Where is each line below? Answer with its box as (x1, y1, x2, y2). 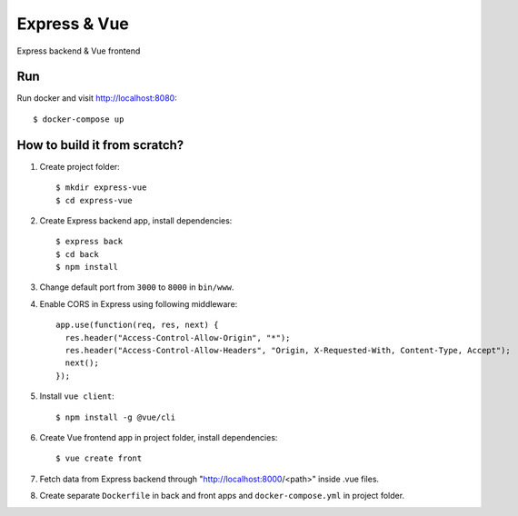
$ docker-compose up (33, 114, 125, 124)
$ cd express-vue (55, 195, 133, 205)
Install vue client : (39, 391, 115, 402)
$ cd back (55, 249, 99, 259)
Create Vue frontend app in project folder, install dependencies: (39, 432, 278, 442)
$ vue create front (55, 453, 143, 463)
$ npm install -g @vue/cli (55, 412, 176, 422)
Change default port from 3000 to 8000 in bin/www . (39, 282, 234, 293)
